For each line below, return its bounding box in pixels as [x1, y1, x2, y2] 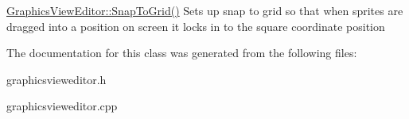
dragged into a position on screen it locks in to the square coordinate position [6, 17, 385, 34]
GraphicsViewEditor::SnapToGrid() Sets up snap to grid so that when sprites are [6, 2, 403, 18]
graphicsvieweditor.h [6, 71, 107, 87]
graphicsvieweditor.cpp [6, 98, 118, 114]
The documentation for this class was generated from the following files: [6, 44, 357, 61]
